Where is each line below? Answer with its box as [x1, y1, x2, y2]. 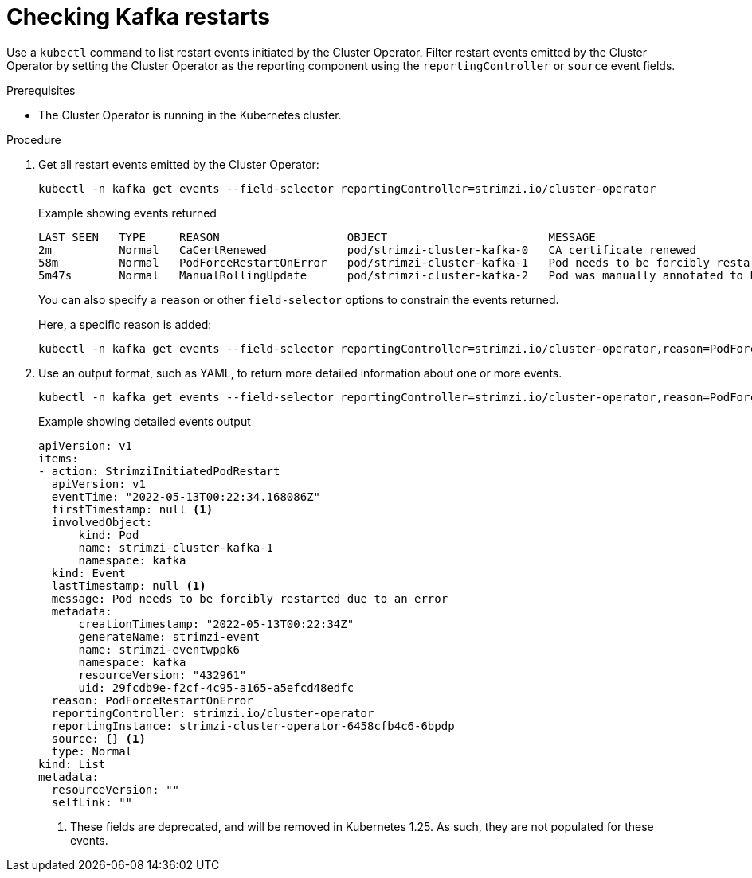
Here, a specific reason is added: [38, 317, 212, 331]
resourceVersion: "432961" [78, 668, 247, 681]
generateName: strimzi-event [78, 630, 260, 643]
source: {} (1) [51, 732, 146, 745]
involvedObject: [51, 515, 153, 529]
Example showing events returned [38, 205, 217, 220]
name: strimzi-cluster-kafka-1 [78, 540, 274, 554]
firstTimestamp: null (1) [51, 502, 213, 516]
